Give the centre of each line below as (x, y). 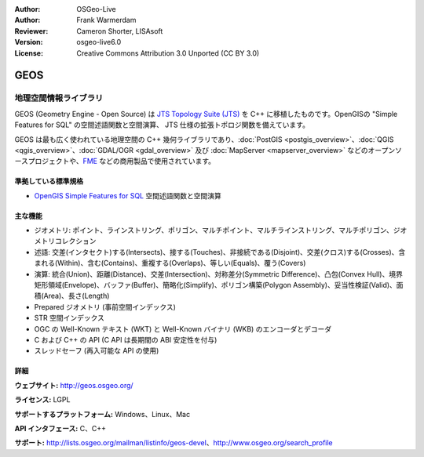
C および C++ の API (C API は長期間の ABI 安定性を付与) (126, 339)
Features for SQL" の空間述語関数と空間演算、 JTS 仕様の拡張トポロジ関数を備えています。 (162, 125)
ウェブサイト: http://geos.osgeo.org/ (74, 385)
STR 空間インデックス (69, 318)
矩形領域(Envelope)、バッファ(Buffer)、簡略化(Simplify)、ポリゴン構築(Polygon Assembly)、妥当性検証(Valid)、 (215, 285)
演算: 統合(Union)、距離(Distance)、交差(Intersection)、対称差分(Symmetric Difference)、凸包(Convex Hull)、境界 (219, 274)
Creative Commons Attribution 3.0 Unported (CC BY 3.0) (168, 53)
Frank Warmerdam (106, 20)
